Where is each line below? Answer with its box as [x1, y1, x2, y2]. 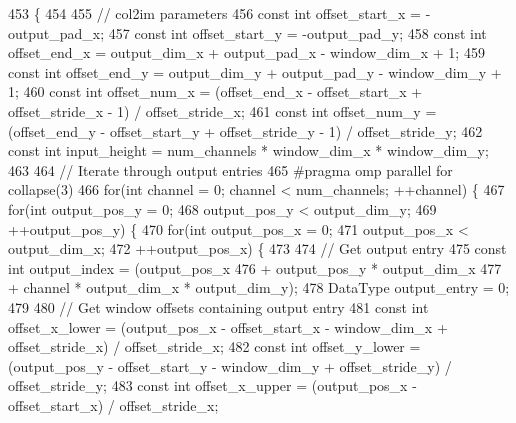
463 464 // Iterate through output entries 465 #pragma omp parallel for [8, 159, 453, 180]
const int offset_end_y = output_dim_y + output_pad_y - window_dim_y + [8, 61, 502, 82]
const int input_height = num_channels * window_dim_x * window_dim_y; [8, 140, 489, 161]
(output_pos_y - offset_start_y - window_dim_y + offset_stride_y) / [8, 355, 452, 376]
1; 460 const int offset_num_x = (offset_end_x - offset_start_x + [8, 81, 423, 102]
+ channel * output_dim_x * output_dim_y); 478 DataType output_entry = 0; [8, 277, 510, 298]
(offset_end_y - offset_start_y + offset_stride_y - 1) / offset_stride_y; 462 [8, 120, 483, 141]
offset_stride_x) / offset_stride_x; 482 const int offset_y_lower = [8, 336, 421, 357]
